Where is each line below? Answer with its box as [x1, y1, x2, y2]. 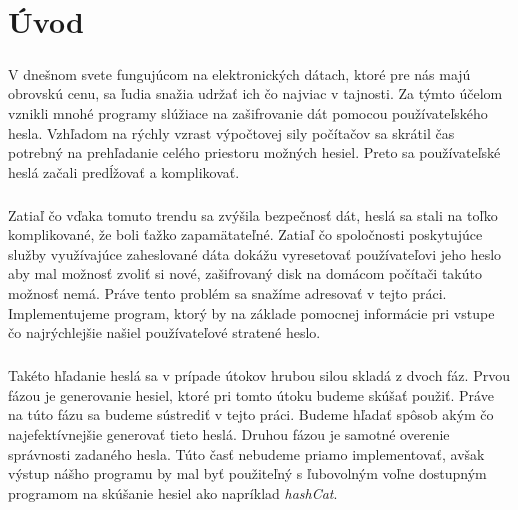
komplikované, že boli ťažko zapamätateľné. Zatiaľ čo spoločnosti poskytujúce [8, 224, 483, 245]
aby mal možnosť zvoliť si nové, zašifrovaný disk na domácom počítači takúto [8, 263, 482, 284]
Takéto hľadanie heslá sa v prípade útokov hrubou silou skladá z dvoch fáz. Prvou [8, 365, 510, 386]
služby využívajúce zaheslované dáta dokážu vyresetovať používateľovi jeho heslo [8, 243, 502, 264]
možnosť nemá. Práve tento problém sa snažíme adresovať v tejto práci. [8, 283, 447, 304]
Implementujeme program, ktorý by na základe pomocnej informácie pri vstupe [8, 302, 495, 323]
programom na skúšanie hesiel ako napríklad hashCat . [8, 482, 338, 503]
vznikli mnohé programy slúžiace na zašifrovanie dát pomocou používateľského [8, 102, 488, 123]
